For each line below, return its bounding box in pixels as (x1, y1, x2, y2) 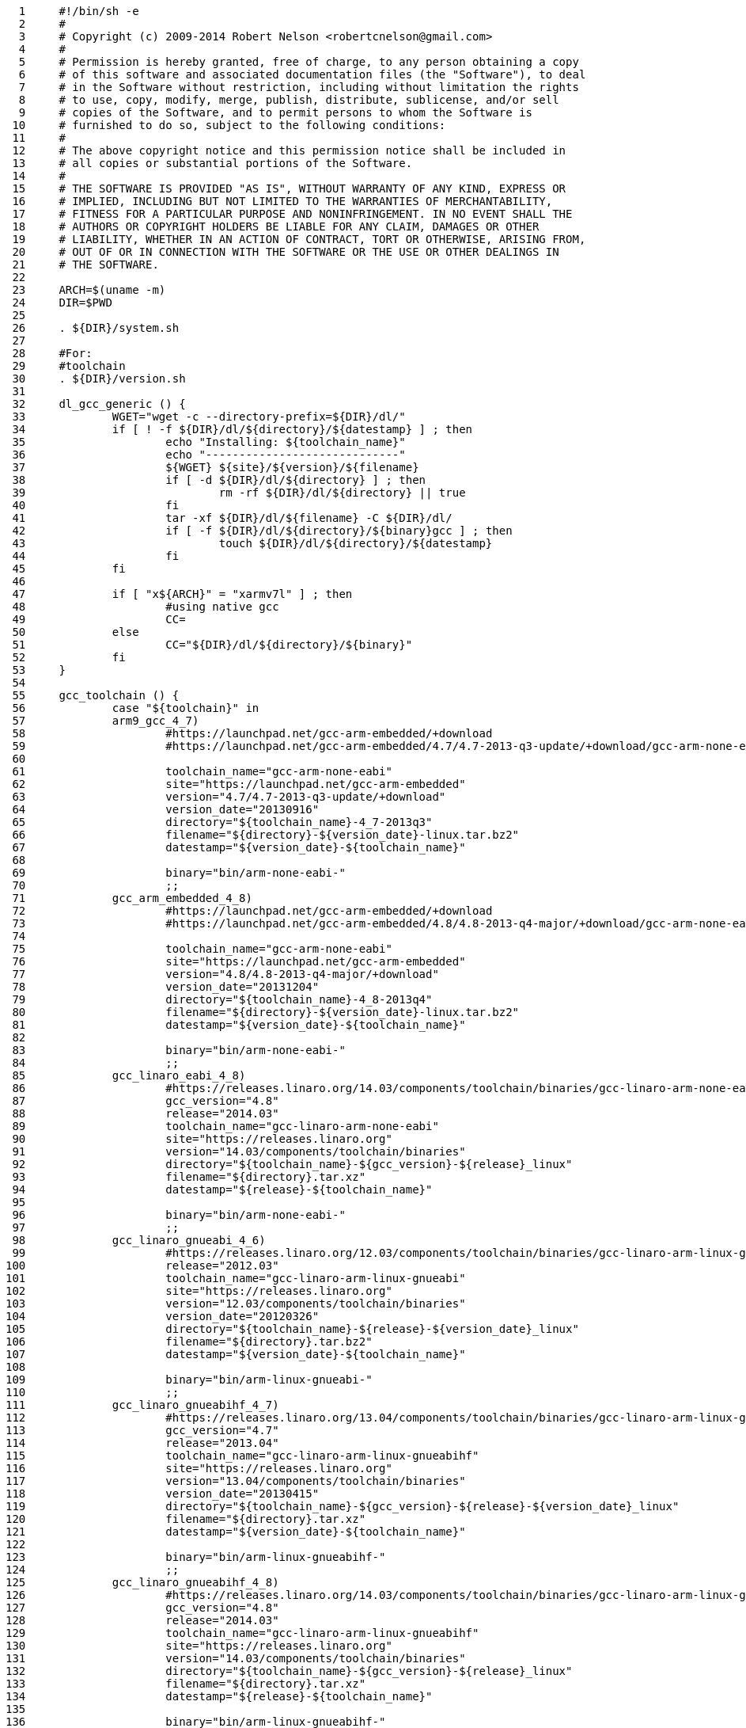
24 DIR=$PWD (12, 296, 112, 309)
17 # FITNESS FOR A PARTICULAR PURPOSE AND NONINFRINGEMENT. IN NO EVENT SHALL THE (12, 207, 573, 220)
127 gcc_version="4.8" (6, 1601, 279, 1614)
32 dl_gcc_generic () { (12, 398, 186, 410)
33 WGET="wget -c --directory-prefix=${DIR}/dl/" (12, 410, 406, 423)
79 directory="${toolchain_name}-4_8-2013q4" (12, 993, 433, 1006)
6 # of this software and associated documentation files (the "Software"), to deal (18, 68, 586, 81)
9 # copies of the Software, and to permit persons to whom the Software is (18, 106, 532, 119)
